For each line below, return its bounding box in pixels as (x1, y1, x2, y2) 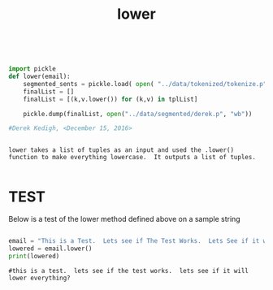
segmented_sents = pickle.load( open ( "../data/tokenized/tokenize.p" (23, 80, 267, 88)
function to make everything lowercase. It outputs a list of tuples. (8, 154, 256, 162)
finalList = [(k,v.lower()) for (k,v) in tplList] (23, 95, 198, 103)
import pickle (8, 65, 57, 73)
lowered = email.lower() (8, 245, 93, 253)
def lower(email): (8, 72, 71, 81)
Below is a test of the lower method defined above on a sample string (8, 214, 241, 224)
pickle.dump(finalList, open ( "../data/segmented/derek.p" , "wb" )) (23, 110, 253, 118)
